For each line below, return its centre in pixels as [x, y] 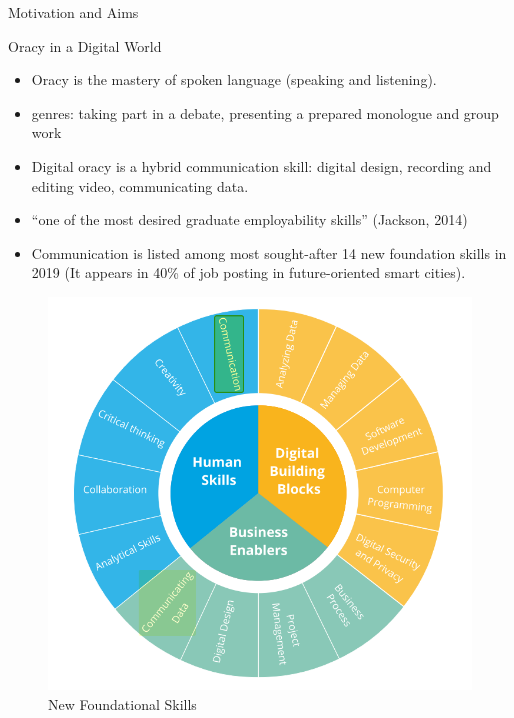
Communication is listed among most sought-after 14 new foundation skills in [269, 252]
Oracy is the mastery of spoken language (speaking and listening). [234, 79]
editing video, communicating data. [140, 185]
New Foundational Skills [122, 703]
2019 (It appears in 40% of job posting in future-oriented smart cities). [248, 272]
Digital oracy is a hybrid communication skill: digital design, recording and [261, 165]
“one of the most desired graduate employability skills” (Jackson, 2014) [249, 219]
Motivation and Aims [73, 12]
